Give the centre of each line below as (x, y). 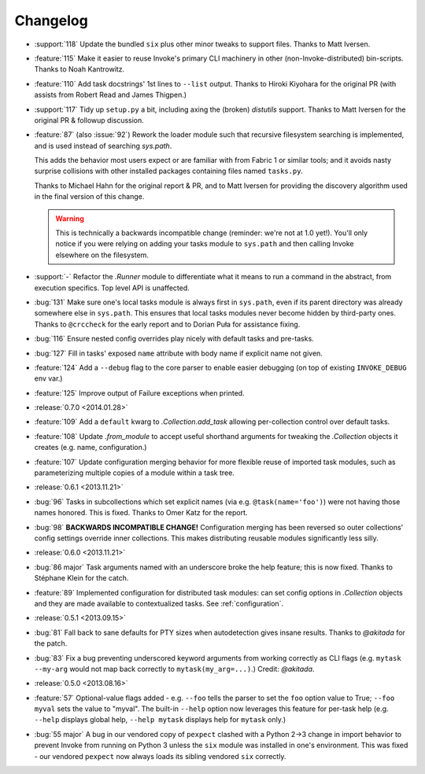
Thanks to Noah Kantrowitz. (79, 69)
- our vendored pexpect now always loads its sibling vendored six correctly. (160, 756)
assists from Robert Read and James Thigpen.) (111, 95)
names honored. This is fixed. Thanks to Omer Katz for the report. (141, 513)
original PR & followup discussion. (89, 120)
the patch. (51, 643)
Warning (70, 218)
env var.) (48, 378)
